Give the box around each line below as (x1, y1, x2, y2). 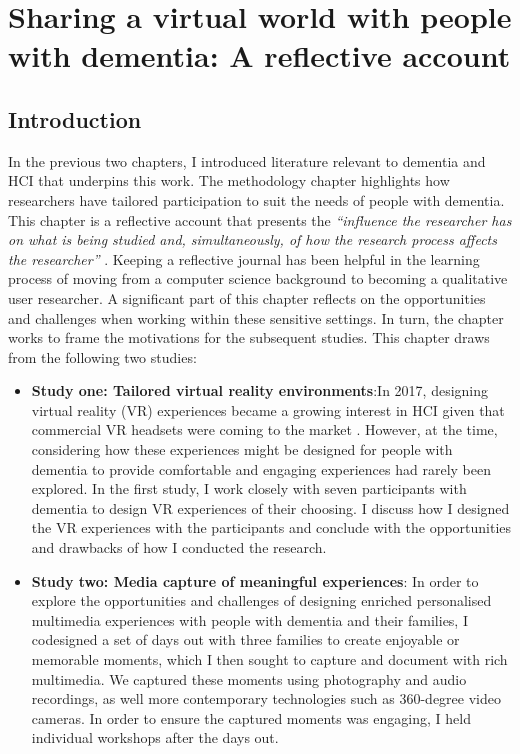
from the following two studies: (8, 346, 197, 367)
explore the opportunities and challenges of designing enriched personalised (31, 590, 492, 611)
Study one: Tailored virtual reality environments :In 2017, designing (31, 380, 489, 401)
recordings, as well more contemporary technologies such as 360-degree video (31, 688, 501, 709)
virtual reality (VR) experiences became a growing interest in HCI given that (31, 399, 505, 420)
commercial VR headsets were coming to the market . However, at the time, (31, 419, 498, 440)
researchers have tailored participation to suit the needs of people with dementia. (8, 189, 505, 210)
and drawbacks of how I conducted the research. (31, 537, 327, 558)
